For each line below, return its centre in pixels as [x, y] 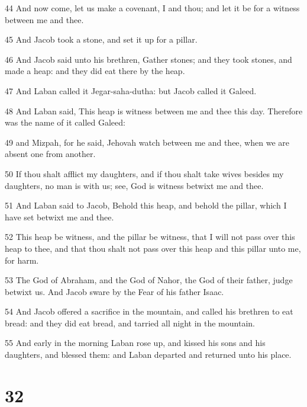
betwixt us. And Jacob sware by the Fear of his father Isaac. [114, 291]
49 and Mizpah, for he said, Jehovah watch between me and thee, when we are [147, 142]
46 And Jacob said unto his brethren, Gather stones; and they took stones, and [148, 59]
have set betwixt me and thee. [59, 217]
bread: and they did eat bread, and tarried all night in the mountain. [130, 323]
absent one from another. [50, 154]
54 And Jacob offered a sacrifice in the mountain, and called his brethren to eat [149, 311]
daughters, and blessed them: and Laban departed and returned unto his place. [148, 355]
